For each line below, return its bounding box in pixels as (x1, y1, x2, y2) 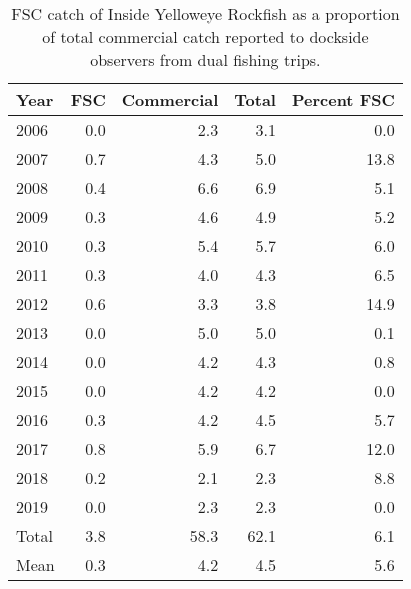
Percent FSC (291, 88, 395, 111)
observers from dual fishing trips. (90, 48, 321, 71)
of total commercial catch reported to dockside (42, 25, 369, 48)
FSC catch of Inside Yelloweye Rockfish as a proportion (11, 2, 400, 25)
